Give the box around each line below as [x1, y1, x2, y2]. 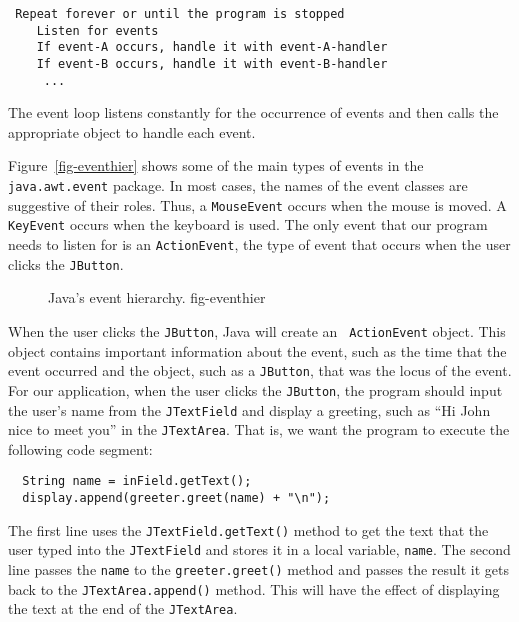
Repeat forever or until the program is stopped [15, 7, 345, 21]
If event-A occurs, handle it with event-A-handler [36, 40, 388, 55]
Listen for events [36, 23, 159, 38]
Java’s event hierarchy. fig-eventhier [48, 287, 266, 308]
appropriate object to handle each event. [8, 121, 256, 142]
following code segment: [8, 438, 153, 459]
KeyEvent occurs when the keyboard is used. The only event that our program [8, 214, 488, 235]
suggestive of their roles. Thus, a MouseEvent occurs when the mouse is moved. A [8, 194, 507, 215]
